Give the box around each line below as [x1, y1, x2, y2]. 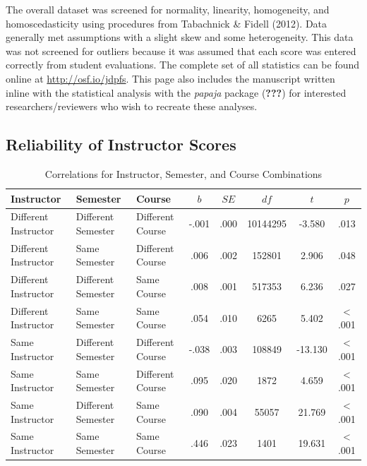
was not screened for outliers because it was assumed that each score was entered [6, 43, 356, 58]
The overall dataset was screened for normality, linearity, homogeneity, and [6, 2, 330, 16]
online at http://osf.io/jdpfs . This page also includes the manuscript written [6, 71, 335, 85]
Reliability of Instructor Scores [6, 133, 236, 155]
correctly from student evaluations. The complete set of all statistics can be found [6, 57, 360, 72]
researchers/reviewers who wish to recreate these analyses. [6, 99, 258, 114]
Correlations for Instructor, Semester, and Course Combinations [44, 166, 323, 181]
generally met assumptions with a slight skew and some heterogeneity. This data [6, 30, 354, 44]
